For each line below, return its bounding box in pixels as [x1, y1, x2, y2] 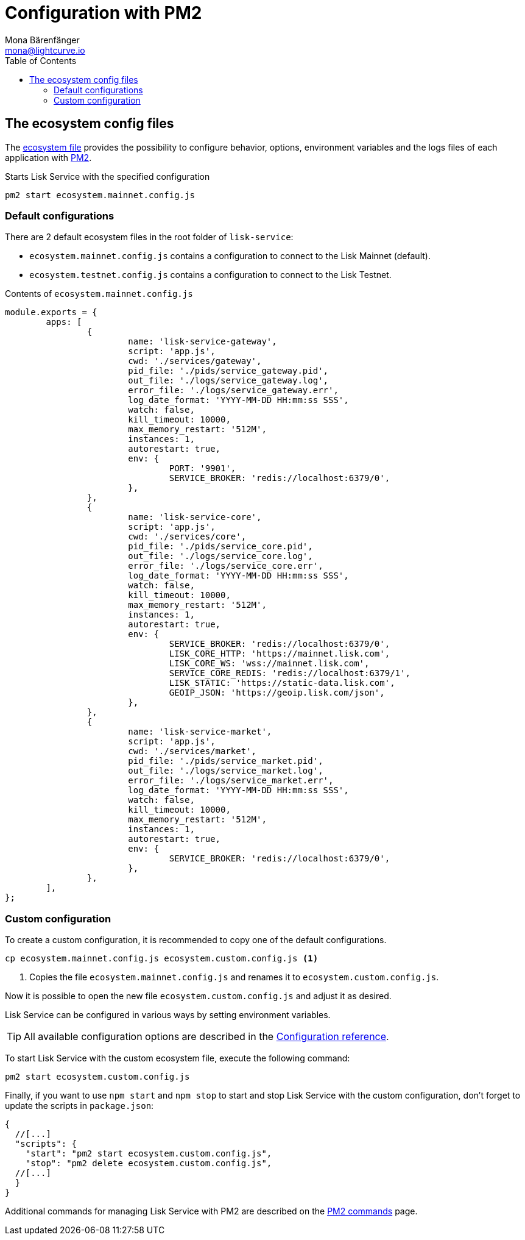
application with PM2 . [5, 152, 92, 163]
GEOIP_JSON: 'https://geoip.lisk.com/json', [169, 688, 385, 698]
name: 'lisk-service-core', [128, 512, 262, 522]
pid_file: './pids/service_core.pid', [128, 541, 313, 552]
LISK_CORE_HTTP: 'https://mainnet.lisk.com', [169, 649, 390, 659]
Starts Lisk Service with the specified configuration [5, 171, 210, 182]
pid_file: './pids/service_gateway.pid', [128, 366, 329, 376]
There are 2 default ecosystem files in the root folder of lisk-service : [5, 232, 294, 243]
